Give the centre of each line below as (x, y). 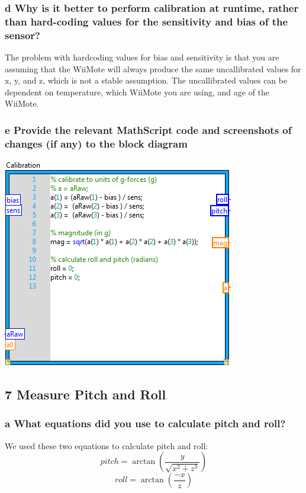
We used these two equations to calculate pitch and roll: (107, 445)
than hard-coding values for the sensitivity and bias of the (146, 21)
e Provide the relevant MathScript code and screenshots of (148, 129)
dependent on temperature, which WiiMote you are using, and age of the (137, 92)
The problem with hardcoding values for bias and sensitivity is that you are (142, 57)
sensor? (22, 35)
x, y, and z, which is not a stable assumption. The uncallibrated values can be (146, 80)
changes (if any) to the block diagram (96, 143)
